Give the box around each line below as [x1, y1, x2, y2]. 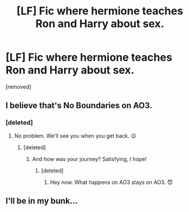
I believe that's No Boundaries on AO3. [5, 101, 153, 111]
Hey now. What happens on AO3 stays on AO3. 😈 [50, 178, 173, 186]
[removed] [5, 83, 32, 90]
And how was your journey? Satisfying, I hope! [32, 155, 147, 162]
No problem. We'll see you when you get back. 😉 [14, 132, 137, 139]
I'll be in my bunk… [5, 196, 78, 206]
